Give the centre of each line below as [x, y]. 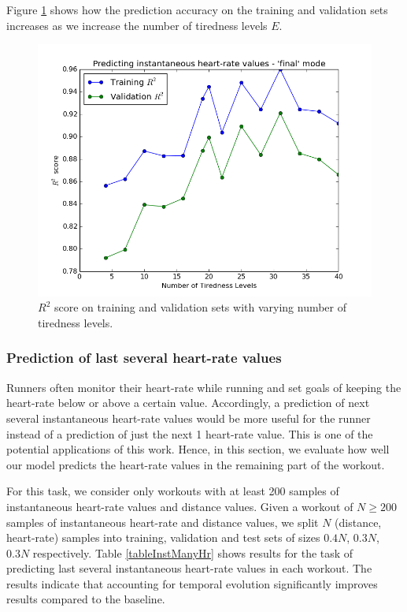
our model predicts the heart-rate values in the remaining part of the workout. [196, 464]
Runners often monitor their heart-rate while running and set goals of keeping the [204, 387]
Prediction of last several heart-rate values [144, 358]
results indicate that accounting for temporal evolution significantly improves [192, 583]
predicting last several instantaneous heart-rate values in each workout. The [189, 568]
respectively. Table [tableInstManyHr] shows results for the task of [193, 552]
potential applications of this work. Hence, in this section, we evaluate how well [198, 449]
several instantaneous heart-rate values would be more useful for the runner [189, 418]
